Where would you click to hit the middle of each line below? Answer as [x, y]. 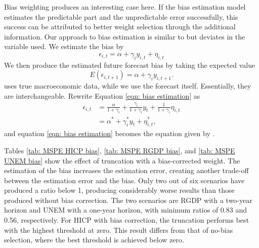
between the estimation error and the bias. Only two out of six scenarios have [124, 180]
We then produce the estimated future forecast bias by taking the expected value [130, 65]
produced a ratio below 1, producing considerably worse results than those [119, 190]
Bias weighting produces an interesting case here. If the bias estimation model [125, 7]
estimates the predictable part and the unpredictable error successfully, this [121, 16]
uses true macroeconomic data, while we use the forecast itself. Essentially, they [128, 86]
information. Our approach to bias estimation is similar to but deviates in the [125, 36]
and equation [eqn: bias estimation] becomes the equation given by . [110, 133]
